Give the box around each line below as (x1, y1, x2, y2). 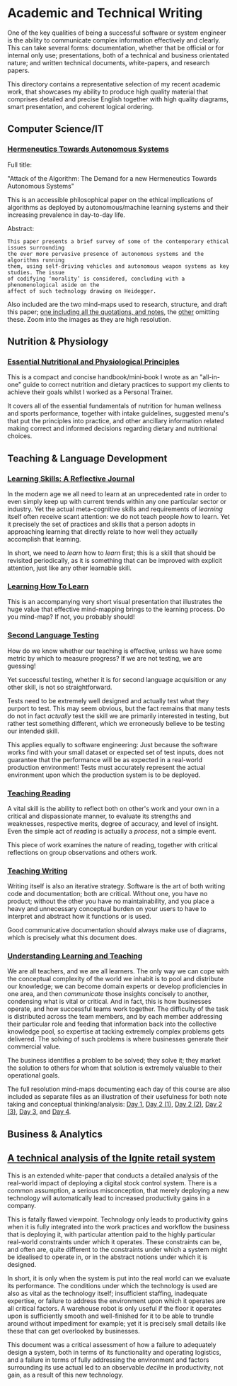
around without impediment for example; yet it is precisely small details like (7, 1319, 226, 1327)
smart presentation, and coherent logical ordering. (7, 102, 154, 111)
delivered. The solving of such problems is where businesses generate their (7, 1035, 229, 1044)
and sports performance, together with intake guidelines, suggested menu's (7, 409, 229, 418)
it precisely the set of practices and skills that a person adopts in (7, 520, 196, 528)
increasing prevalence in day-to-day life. (7, 211, 126, 219)
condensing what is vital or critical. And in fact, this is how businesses (7, 997, 212, 1006)
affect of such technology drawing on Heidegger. (7, 287, 157, 295)
